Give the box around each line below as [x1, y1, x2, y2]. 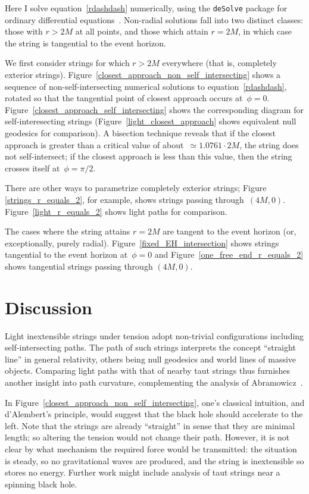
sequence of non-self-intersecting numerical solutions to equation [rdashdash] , [5, 80, 287, 92]
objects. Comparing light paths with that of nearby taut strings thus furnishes [5, 364, 291, 377]
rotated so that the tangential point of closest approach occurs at [5, 92, 243, 104]
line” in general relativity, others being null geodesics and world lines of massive [5, 352, 296, 365]
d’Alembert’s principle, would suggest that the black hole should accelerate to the [5, 408, 303, 420]
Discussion [5, 295, 92, 319]
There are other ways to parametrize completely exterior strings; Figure [5, 182, 267, 194]
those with [5, 25, 43, 37]
